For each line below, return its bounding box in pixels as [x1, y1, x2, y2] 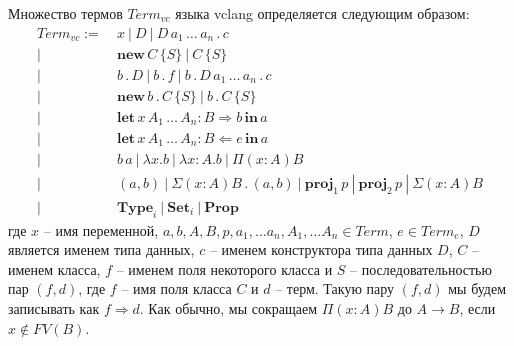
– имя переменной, [43, 219, 159, 240]
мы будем [448, 278, 507, 299]
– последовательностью [350, 258, 492, 279]
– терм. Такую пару [275, 278, 395, 299]
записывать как [8, 298, 100, 319]
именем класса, [8, 258, 101, 279]
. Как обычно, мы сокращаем [139, 298, 317, 319]
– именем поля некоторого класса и [116, 258, 333, 279]
